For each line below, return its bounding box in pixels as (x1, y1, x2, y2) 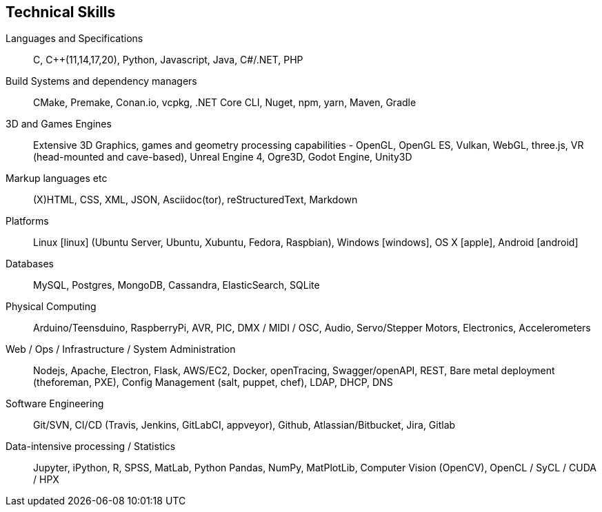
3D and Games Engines (6, 118, 112, 130)
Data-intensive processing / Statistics (6, 440, 176, 453)
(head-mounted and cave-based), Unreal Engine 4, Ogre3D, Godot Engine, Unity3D (33, 151, 412, 163)
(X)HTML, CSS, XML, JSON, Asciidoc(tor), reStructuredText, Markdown (33, 194, 358, 206)
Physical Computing (6, 300, 97, 313)
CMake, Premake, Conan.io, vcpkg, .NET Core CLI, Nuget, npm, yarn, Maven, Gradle (33, 96, 417, 109)
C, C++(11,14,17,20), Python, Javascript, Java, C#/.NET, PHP (33, 54, 303, 66)
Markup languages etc (6, 172, 108, 185)
